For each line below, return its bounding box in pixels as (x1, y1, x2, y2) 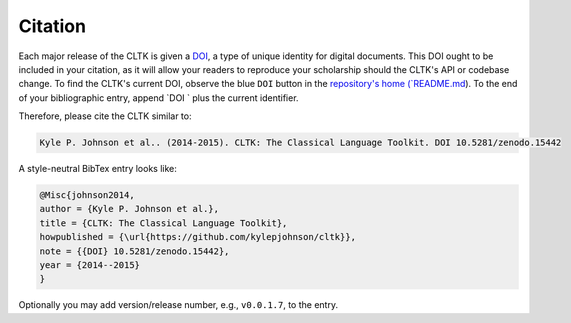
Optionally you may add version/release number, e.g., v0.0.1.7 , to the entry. (18, 299, 339, 311)
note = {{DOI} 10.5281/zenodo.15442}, (39, 245, 230, 257)
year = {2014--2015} (39, 260, 140, 271)
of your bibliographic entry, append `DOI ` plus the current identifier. (18, 91, 299, 104)
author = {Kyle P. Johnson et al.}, (39, 203, 220, 215)
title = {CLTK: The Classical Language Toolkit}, (39, 217, 288, 229)
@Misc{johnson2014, (39, 190, 135, 201)
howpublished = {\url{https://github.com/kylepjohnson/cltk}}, (39, 231, 357, 243)
